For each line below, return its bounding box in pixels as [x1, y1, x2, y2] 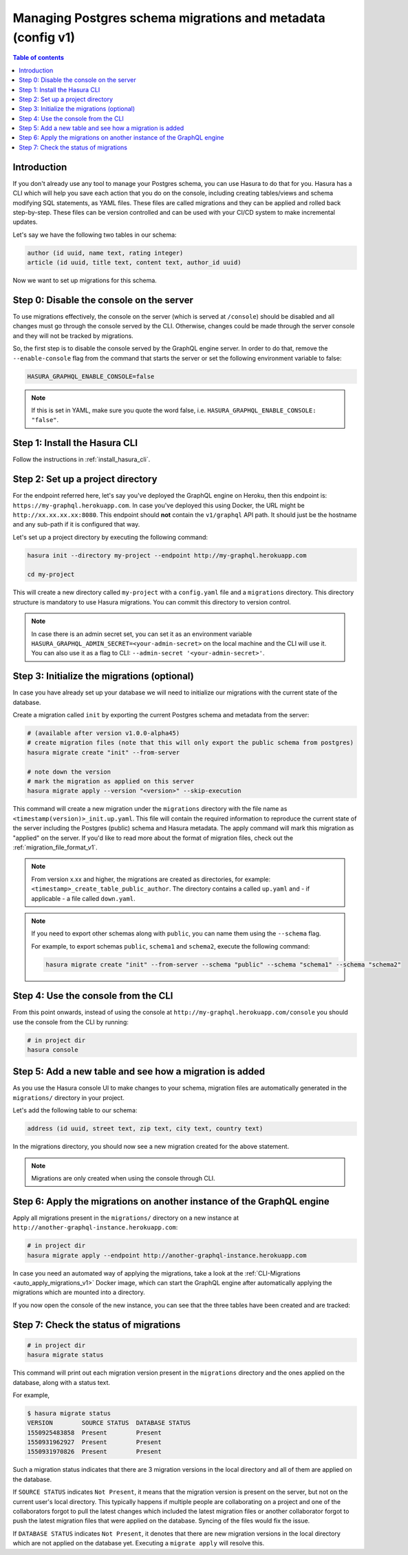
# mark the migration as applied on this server [27, 778, 195, 785]
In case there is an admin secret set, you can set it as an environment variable [31, 630, 253, 638]
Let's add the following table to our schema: [12, 1106, 138, 1114]
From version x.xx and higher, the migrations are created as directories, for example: [31, 875, 271, 883]
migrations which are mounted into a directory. [12, 1288, 146, 1297]
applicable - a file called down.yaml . [31, 894, 136, 902]
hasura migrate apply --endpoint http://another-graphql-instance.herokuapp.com [27, 1251, 307, 1259]
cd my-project [27, 571, 75, 578]
